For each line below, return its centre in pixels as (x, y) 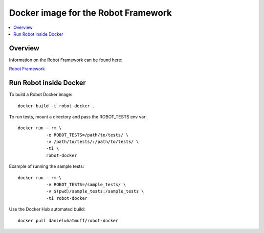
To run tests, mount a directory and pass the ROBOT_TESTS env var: (78, 116)
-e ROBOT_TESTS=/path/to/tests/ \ (87, 135)
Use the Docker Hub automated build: (47, 209)
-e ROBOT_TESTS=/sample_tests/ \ (86, 185)
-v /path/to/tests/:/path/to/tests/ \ (92, 142)
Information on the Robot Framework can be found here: (66, 60)
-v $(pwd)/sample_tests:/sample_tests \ (95, 191)
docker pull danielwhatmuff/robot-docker (68, 221)
